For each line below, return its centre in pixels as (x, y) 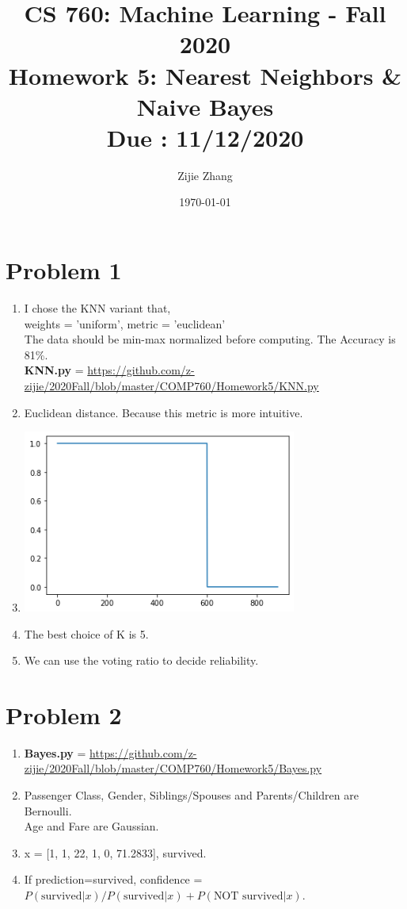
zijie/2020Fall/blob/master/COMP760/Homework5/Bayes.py (173, 768)
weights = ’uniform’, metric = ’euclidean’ (125, 323)
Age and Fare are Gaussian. (91, 826)
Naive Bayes (205, 106)
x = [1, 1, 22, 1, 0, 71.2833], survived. (115, 852)
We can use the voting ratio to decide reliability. (141, 660)
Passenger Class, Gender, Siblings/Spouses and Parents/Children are (191, 795)
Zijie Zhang (205, 175)
